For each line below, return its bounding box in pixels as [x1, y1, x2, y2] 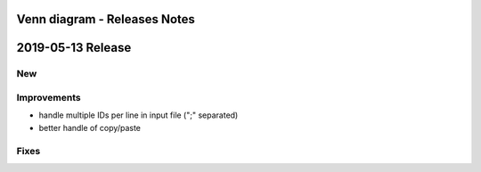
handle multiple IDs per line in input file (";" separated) [38, 110, 239, 120]
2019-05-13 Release [16, 40, 132, 55]
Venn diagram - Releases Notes [16, 12, 196, 27]
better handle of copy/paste [38, 122, 142, 133]
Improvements [16, 91, 81, 103]
